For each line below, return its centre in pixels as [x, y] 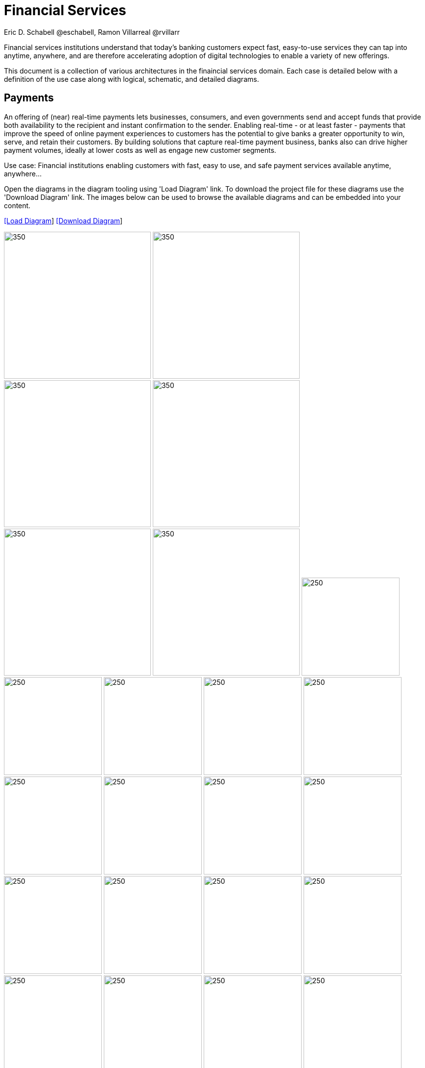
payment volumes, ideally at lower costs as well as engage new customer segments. [140, 150]
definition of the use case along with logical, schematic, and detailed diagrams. [131, 79]
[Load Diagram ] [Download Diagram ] [63, 220]
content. [17, 205]
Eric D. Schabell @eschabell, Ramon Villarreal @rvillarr [92, 32]
